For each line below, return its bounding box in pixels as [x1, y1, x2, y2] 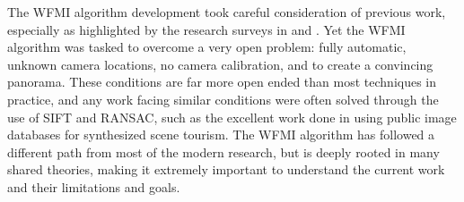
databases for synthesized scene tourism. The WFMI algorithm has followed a [7, 125, 435, 144]
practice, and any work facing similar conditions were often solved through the [7, 89, 439, 108]
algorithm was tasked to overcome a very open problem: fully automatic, [7, 38, 407, 56]
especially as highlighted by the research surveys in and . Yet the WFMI [7, 20, 406, 38]
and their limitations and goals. [7, 177, 180, 196]
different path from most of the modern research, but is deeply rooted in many [7, 142, 440, 161]
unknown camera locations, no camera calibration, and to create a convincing [7, 55, 433, 73]
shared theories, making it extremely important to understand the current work [7, 160, 445, 179]
